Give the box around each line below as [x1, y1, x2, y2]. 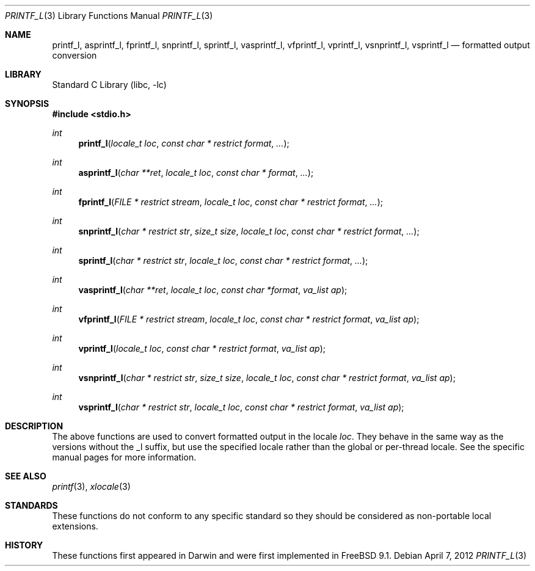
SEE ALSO [5, 471, 46, 481]
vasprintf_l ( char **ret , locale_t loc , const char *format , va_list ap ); [78, 285, 348, 295]
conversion [52, 50, 97, 60]
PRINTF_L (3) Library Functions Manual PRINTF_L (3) [5, 10, 213, 21]
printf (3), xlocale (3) [52, 481, 131, 492]
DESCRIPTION [5, 421, 64, 431]
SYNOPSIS [5, 98, 49, 109]
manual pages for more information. [52, 452, 197, 462]
